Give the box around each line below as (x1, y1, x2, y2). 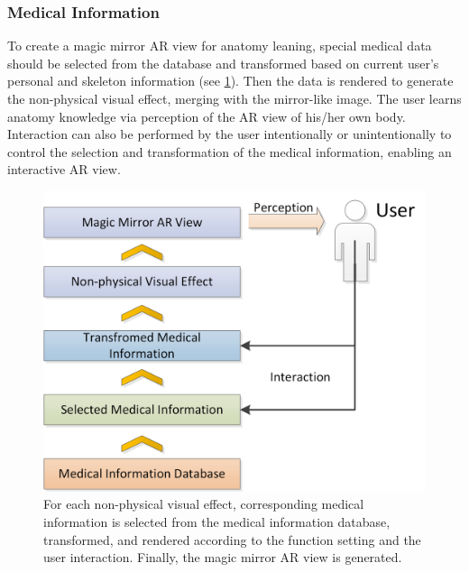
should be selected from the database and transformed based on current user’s (7, 53, 439, 72)
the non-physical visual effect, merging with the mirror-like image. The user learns (7, 89, 462, 107)
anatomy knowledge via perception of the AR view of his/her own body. (7, 106, 406, 125)
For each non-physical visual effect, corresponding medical (43, 494, 364, 513)
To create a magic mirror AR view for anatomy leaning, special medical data (7, 36, 432, 55)
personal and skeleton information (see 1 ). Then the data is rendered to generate (7, 71, 454, 90)
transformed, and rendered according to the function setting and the (43, 530, 421, 549)
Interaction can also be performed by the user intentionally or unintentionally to (7, 125, 452, 143)
